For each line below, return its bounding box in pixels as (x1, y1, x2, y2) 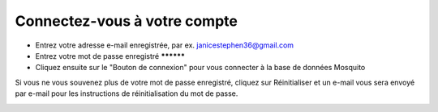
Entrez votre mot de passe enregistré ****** (35, 51, 186, 60)
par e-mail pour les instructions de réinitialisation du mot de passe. (15, 89, 238, 98)
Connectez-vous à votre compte (15, 12, 238, 30)
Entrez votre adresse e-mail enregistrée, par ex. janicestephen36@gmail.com (35, 40, 294, 50)
